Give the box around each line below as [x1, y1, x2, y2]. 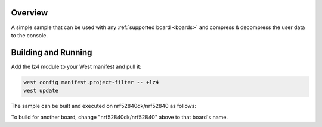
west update [23, 87, 59, 94]
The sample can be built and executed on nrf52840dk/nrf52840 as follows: [11, 103, 197, 110]
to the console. [11, 31, 48, 39]
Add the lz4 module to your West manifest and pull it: [11, 63, 142, 70]
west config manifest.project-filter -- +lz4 [23, 79, 159, 85]
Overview [11, 8, 48, 18]
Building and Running [11, 47, 92, 58]
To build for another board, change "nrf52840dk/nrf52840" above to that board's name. [11, 113, 228, 120]
